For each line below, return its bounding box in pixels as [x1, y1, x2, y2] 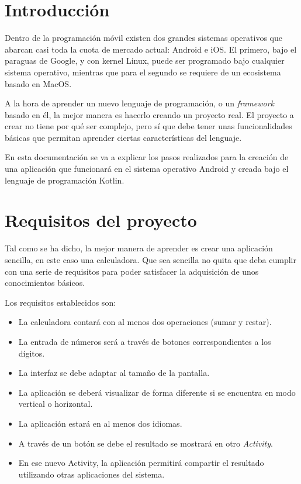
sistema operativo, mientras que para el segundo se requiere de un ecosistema [5, 65, 281, 78]
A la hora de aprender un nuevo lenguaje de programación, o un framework [5, 97, 275, 109]
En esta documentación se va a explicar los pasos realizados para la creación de [5, 151, 289, 163]
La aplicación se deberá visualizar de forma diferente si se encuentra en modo [18, 386, 296, 398]
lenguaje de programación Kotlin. [5, 174, 124, 186]
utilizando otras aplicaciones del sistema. [18, 468, 165, 480]
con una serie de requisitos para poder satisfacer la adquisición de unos [5, 265, 259, 277]
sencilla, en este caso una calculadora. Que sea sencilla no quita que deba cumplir [5, 253, 296, 265]
